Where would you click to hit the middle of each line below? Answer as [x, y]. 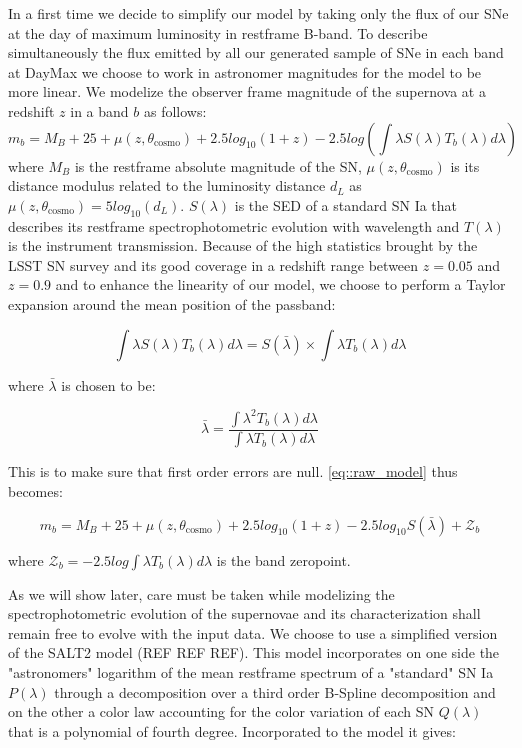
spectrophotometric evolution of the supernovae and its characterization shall [244, 613]
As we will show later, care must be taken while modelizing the [201, 593]
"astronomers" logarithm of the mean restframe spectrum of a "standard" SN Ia [251, 672]
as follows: [175, 110]
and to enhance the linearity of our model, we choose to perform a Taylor [280, 284]
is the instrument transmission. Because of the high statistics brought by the [243, 245]
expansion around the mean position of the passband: [172, 303]
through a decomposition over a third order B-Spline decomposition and [275, 691]
